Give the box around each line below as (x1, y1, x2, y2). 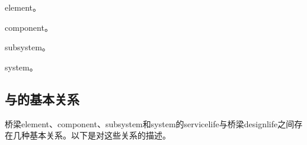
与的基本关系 (5, 89, 79, 108)
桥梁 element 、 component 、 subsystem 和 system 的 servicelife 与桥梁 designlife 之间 (5, 117, 295, 130)
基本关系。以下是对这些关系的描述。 (29, 129, 171, 141)
